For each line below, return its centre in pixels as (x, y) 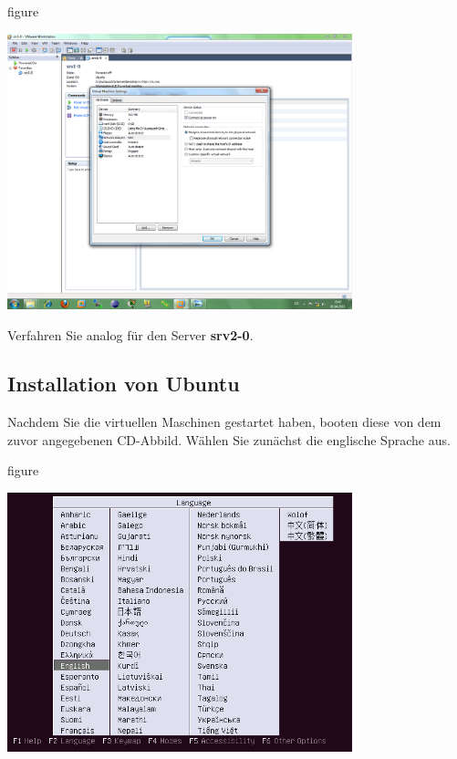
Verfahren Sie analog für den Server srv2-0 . (130, 334)
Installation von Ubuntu (124, 384)
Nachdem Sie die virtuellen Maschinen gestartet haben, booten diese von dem (224, 422)
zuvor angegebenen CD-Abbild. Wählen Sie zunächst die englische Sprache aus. (229, 439)
